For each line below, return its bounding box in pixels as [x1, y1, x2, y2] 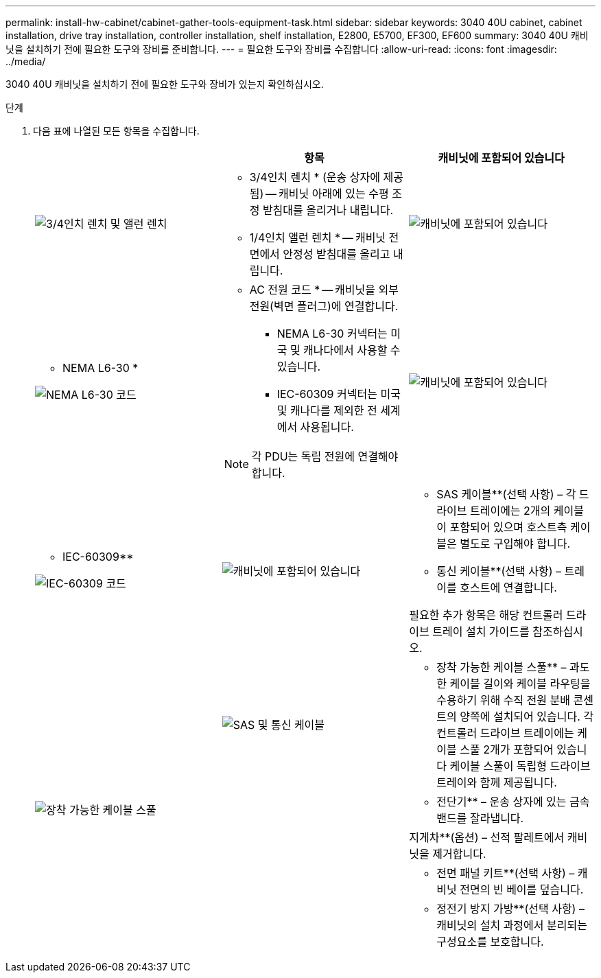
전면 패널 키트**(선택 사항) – [436, 866, 575, 880]
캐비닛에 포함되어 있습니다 [438, 151, 565, 165]
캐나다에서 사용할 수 [303, 343, 401, 357]
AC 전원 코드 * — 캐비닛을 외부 [249, 283, 399, 296]
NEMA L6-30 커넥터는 [276, 327, 388, 340]
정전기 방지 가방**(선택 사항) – [436, 902, 585, 916]
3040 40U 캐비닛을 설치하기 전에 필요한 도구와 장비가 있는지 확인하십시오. [5, 78, 324, 90]
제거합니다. [432, 847, 486, 861]
